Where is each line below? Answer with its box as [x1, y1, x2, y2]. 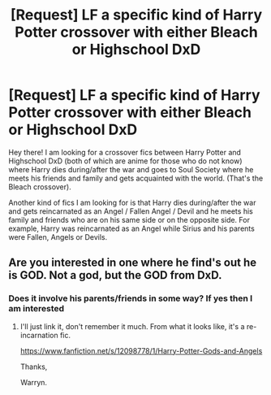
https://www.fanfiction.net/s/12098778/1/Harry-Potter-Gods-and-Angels [19, 345, 263, 355]
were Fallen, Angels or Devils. [8, 232, 108, 241]
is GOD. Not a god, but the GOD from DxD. [8, 268, 222, 282]
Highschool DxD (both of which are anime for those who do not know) [8, 156, 243, 166]
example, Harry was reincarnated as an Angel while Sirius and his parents [8, 224, 256, 233]
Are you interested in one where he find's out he [8, 256, 257, 270]
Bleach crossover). [8, 181, 71, 192]
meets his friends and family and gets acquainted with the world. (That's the [8, 173, 264, 183]
